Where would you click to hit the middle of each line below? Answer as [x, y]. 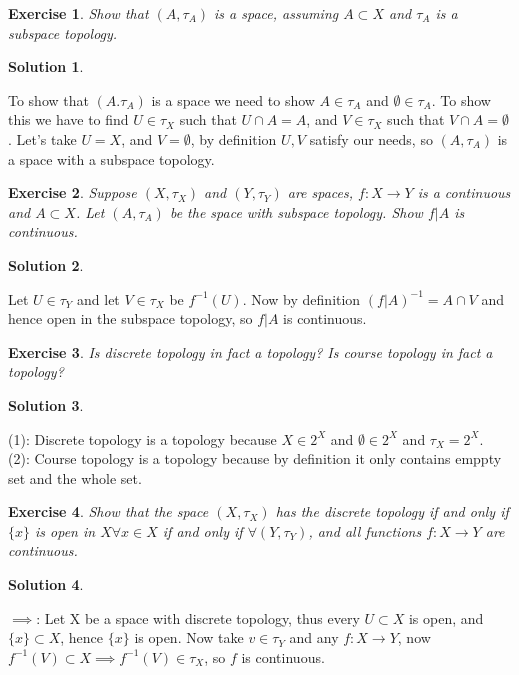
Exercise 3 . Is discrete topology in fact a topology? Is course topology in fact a [250, 351]
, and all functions [365, 530]
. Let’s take [42, 138]
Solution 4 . [46, 584]
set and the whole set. [75, 477]
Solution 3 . [46, 404]
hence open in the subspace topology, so [130, 318]
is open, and [446, 617]
